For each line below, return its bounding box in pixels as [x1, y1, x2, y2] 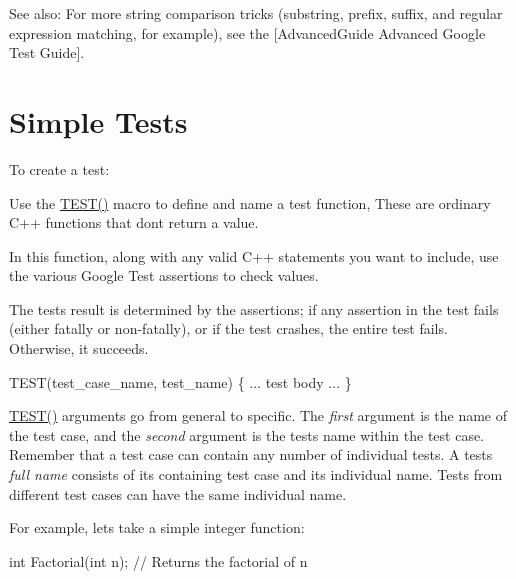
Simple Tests [9, 100, 188, 141]
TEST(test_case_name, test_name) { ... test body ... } [9, 371, 352, 392]
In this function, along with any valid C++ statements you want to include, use [9, 245, 499, 266]
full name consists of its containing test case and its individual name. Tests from [9, 464, 503, 485]
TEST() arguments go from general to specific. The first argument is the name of [9, 405, 507, 426]
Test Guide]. [9, 42, 85, 63]
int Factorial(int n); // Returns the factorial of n [9, 550, 308, 571]
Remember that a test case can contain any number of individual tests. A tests [9, 444, 493, 465]
